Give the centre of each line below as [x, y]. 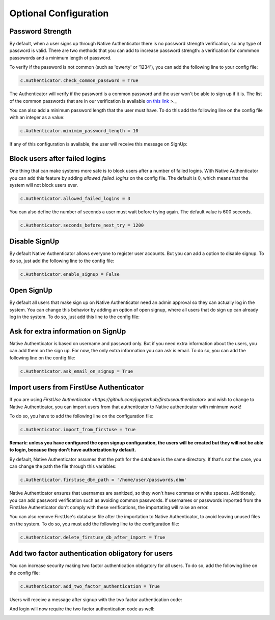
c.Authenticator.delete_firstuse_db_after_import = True [93, 537]
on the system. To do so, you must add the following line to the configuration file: [94, 524]
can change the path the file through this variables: [63, 466]
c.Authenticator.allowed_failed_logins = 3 [75, 199]
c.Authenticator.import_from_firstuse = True [78, 430]
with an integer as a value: [37, 118]
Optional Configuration [59, 13]
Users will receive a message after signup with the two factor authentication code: [96, 599]
